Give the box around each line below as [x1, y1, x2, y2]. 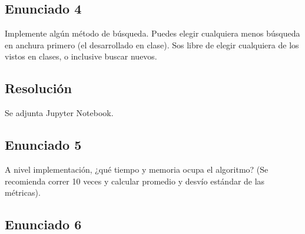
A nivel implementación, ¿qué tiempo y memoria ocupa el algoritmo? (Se [5, 163, 268, 175]
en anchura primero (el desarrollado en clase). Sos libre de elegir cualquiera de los [5, 38, 299, 51]
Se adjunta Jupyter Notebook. [5, 107, 114, 119]
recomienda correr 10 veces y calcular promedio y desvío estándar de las [5, 174, 265, 187]
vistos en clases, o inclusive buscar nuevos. [5, 50, 157, 62]
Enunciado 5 [5, 136, 82, 154]
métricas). [5, 186, 41, 199]
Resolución [5, 79, 72, 97]
